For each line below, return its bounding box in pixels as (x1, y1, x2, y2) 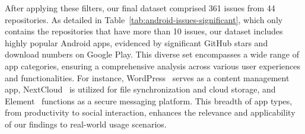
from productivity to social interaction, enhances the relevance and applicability (5, 106, 296, 119)
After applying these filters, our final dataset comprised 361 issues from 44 (5, 2, 275, 14)
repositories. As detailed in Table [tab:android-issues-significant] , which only (5, 13, 283, 25)
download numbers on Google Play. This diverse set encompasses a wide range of (5, 48, 299, 60)
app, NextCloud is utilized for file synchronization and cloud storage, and (5, 83, 276, 95)
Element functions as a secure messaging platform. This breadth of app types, (5, 94, 293, 107)
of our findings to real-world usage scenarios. (5, 117, 167, 130)
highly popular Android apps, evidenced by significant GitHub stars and (5, 36, 268, 49)
